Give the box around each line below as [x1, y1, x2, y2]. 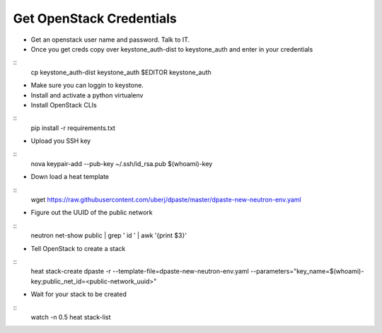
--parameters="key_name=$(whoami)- [250, 267, 364, 276]
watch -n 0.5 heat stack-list [30, 312, 111, 321]
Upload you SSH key [30, 136, 91, 145]
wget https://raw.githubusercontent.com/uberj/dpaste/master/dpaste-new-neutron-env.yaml [30, 195, 302, 204]
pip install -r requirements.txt [30, 124, 116, 132]
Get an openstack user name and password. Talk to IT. [30, 35, 190, 44]
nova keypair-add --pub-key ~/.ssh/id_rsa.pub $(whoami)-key [30, 159, 213, 168]
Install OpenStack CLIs [30, 100, 97, 109]
